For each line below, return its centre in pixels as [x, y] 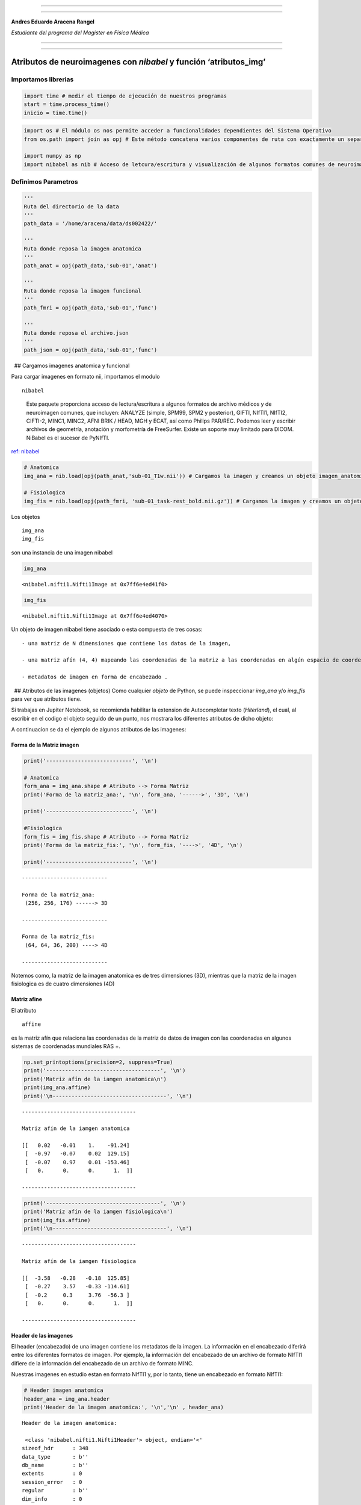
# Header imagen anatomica [63, 1390]
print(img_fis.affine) [57, 1220]
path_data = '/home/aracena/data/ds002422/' [91, 224]
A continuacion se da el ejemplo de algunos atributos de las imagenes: [99, 730]
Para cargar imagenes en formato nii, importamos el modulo [85, 377]
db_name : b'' [55, 1465]
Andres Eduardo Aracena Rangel [53, 22]
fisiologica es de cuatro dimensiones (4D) [63, 984]
